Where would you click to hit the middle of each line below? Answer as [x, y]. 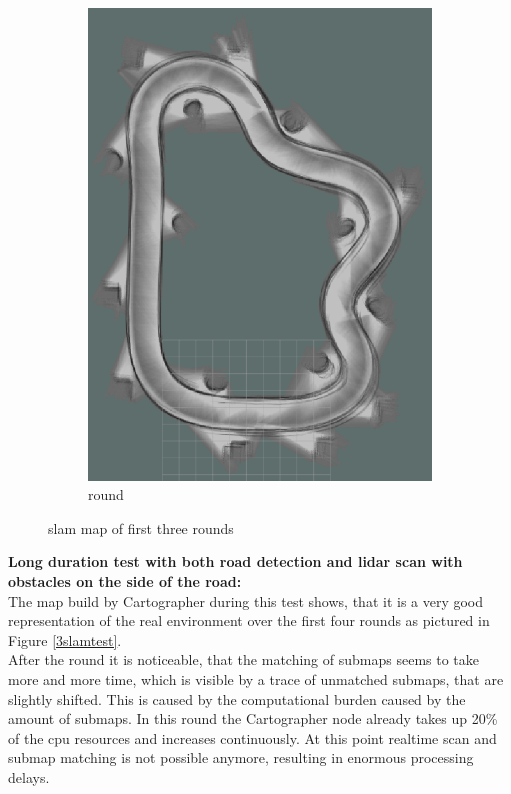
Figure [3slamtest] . [65, 639]
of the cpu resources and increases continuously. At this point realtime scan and [252, 737]
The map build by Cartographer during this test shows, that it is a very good [246, 600]
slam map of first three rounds [141, 527]
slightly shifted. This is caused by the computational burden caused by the [237, 698]
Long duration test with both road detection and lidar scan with [235, 561]
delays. [29, 776]
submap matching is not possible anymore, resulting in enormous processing [241, 757]
